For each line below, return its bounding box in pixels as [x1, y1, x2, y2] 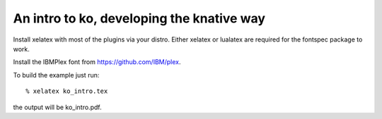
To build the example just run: [13, 70, 100, 79]
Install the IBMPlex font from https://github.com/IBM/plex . [13, 58, 181, 66]
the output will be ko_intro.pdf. [13, 103, 102, 111]
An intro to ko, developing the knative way [13, 11, 265, 26]
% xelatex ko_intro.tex [25, 87, 108, 95]
